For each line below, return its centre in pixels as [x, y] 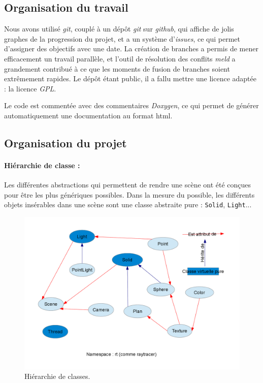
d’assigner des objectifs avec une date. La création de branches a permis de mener [131, 49]
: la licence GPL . [30, 88]
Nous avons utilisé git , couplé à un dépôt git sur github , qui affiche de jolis [119, 29]
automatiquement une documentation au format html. [88, 115]
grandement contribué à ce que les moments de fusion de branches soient [117, 68]
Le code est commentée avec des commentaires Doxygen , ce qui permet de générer [131, 105]
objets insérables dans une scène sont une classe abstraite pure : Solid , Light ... [128, 204]
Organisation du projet [65, 142]
